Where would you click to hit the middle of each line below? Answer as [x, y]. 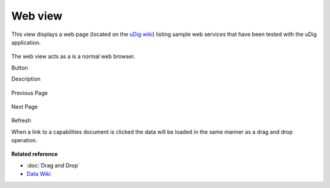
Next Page [24, 106]
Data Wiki [39, 174]
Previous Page [30, 93]
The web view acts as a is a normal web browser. [73, 56]
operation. [24, 140]
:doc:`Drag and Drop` [53, 165]
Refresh [21, 121]
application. [26, 42]
